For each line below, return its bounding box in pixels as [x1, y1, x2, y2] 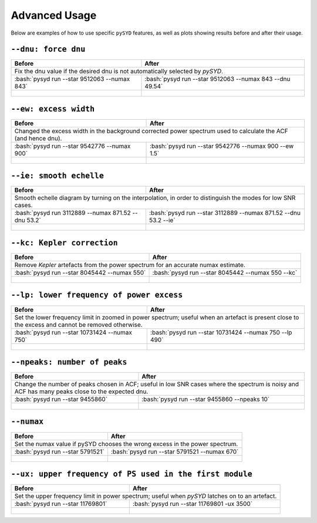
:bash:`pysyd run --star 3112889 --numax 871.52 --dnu [149, 209, 301, 217]
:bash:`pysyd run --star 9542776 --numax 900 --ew [150, 141, 294, 150]
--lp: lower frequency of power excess [11, 291, 183, 300]
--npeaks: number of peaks [11, 357, 127, 367]
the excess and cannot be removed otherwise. [14, 320, 143, 329]
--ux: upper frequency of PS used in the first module [11, 469, 252, 478]
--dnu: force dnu [11, 45, 86, 54]
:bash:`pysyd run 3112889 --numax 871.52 [14, 209, 131, 217]
